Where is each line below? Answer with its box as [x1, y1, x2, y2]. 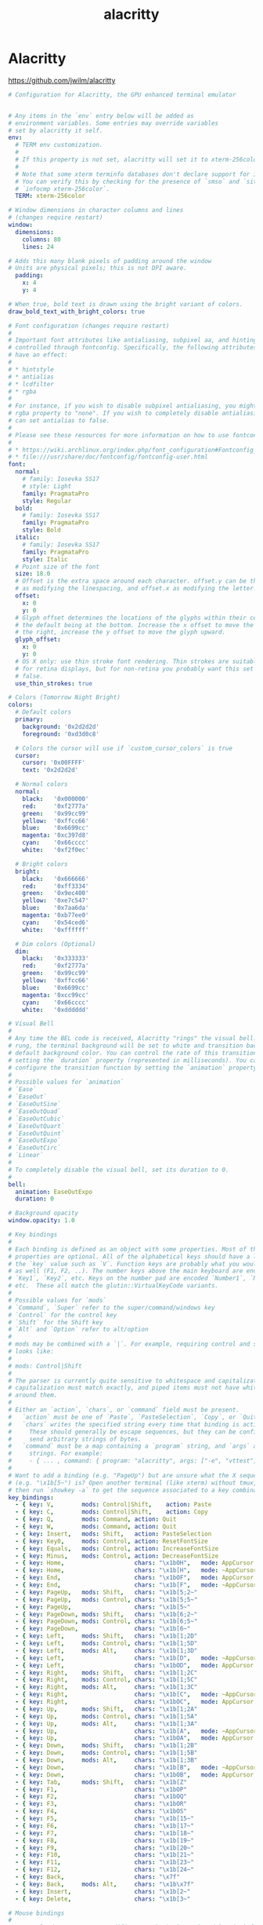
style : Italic [22, 555, 68, 563]
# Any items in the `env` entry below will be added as [8, 111, 194, 119]
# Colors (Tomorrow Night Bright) [8, 693, 121, 702]
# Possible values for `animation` [8, 1078, 124, 1087]
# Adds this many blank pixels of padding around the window [8, 257, 212, 265]
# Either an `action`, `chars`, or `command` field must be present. [8, 1406, 240, 1414]
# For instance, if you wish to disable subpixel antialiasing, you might [8, 402, 258, 410]
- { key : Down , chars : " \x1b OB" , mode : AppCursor [15, 1770, 254, 1779]
